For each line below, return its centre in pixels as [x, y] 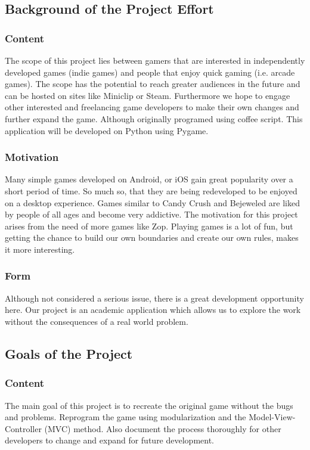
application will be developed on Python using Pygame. [107, 130]
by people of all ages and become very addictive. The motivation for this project [151, 214]
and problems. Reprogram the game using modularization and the [125, 417]
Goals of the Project [69, 353]
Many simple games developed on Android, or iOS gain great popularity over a [149, 179]
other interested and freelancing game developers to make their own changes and [152, 107]
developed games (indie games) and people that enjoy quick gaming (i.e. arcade [150, 72]
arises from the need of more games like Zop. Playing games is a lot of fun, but [149, 226]
